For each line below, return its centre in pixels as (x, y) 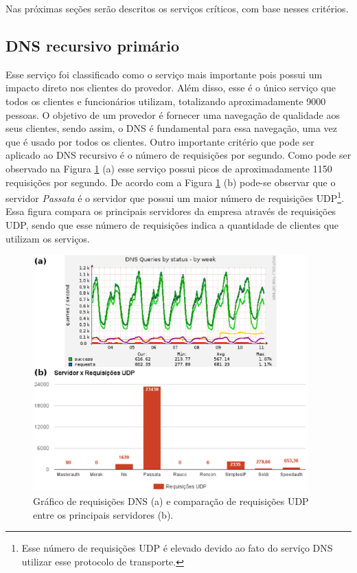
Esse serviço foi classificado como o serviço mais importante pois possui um (164, 74)
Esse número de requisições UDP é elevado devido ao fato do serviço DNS (177, 548)
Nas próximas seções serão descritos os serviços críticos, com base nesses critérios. (177, 8)
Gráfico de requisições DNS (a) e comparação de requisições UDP (171, 501)
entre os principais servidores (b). (103, 514)
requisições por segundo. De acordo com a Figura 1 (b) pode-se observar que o (171, 182)
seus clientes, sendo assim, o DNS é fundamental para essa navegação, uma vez (172, 128)
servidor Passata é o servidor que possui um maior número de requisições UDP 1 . (175, 197)
